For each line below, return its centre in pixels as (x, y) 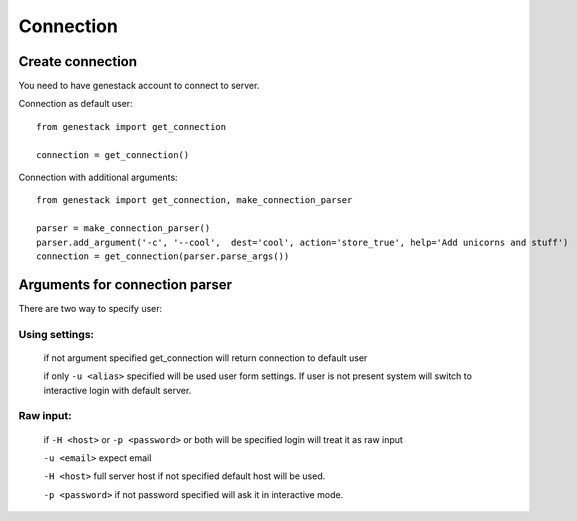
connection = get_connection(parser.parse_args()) (163, 256)
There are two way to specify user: (90, 308)
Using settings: (56, 334)
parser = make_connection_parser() (123, 228)
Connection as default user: (76, 104)
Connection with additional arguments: (98, 177)
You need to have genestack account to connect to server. (139, 86)
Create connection (78, 61)
